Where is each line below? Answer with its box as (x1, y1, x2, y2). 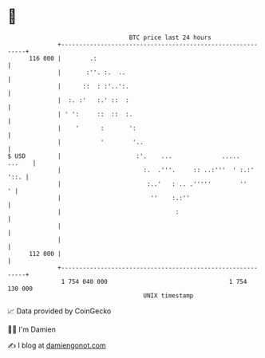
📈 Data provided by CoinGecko (7, 306, 112, 316)
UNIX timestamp (143, 291, 194, 300)
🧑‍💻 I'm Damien (7, 325, 57, 334)
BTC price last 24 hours (129, 33, 212, 41)
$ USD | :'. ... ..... (7, 151, 240, 160)
